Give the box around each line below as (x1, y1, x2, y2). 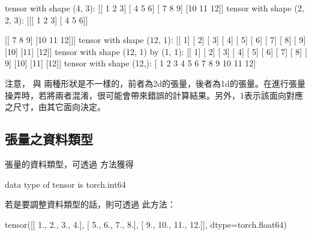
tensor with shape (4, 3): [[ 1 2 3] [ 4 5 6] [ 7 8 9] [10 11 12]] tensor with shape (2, (5, 2, 304, 14)
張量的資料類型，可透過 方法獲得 (5, 157, 134, 170)
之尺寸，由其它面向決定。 (5, 100, 106, 113)
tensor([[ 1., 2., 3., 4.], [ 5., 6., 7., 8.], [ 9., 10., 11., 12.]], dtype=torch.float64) (5, 218, 287, 230)
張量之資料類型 (5, 130, 93, 148)
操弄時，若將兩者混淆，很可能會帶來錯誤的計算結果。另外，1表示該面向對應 (5, 88, 303, 101)
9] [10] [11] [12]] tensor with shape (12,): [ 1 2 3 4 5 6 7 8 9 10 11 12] (5, 57, 256, 69)
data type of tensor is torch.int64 (5, 178, 126, 190)
